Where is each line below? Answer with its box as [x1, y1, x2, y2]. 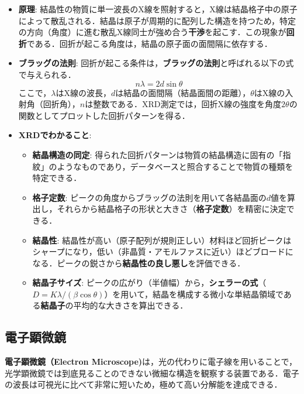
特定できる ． [32, 172, 82, 184]
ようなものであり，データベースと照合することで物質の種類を [57, 160, 293, 172]
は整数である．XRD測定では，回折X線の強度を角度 [85, 98, 282, 110]
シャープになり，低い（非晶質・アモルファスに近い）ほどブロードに [32, 245, 293, 258]
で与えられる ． [18, 68, 76, 80]
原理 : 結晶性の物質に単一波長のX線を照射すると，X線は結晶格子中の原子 [18, 3, 298, 15]
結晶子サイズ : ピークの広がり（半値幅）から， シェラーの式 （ [32, 276, 267, 289]
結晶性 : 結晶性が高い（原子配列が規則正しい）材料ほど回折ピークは [32, 234, 292, 246]
